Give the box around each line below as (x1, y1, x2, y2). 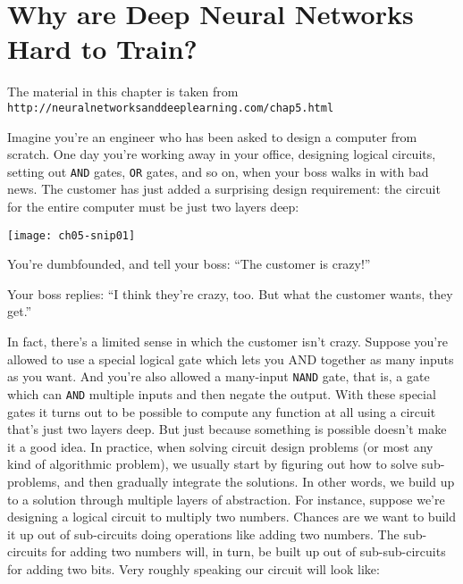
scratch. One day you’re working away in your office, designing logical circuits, (7, 145, 436, 163)
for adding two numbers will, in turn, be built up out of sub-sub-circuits (51, 542, 446, 561)
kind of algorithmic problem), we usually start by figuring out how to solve (7, 455, 417, 473)
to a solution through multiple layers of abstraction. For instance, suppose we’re (7, 489, 445, 508)
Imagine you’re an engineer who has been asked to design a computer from (7, 127, 417, 146)
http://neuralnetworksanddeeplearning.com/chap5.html (7, 101, 334, 114)
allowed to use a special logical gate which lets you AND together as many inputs (7, 349, 454, 368)
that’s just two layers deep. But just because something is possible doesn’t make (7, 420, 447, 438)
